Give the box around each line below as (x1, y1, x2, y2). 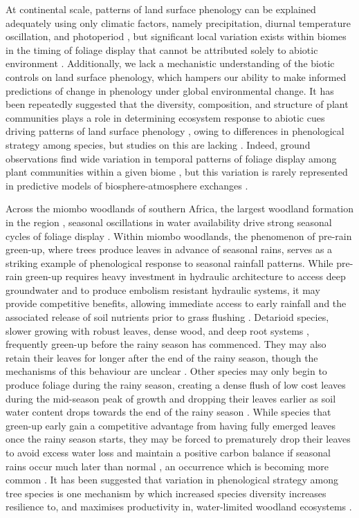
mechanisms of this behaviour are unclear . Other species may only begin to (6, 364, 327, 378)
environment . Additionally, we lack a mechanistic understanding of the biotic (6, 56, 335, 71)
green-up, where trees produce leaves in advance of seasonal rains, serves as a (6, 242, 333, 257)
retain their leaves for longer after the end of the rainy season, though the (6, 350, 318, 364)
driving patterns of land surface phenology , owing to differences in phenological (6, 124, 344, 138)
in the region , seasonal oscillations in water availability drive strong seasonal (6, 214, 332, 229)
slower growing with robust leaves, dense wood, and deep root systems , (6, 323, 309, 337)
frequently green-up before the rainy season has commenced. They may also (6, 337, 326, 351)
